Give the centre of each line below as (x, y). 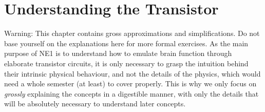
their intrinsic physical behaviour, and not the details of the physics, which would (132, 73)
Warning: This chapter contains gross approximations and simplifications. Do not (132, 33)
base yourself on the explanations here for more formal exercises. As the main (126, 43)
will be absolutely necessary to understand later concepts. (95, 104)
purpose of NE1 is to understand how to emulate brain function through (118, 53)
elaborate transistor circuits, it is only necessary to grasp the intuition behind (126, 63)
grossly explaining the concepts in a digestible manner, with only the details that (131, 93)
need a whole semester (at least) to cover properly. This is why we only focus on (130, 83)
